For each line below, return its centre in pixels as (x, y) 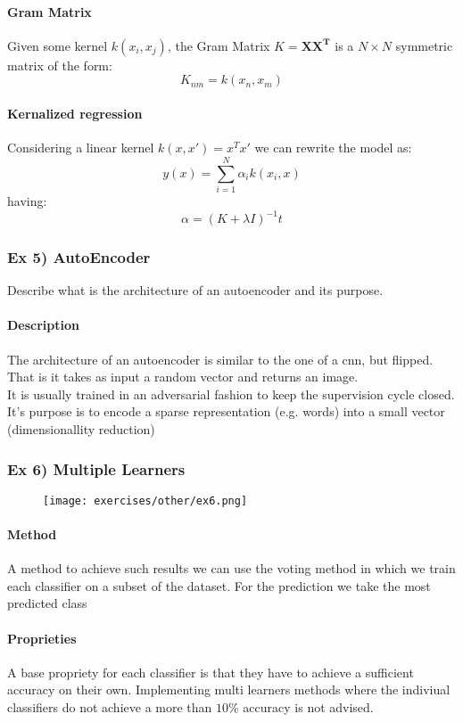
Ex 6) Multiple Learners (96, 468)
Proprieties (42, 638)
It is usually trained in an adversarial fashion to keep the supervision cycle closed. (231, 394)
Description (44, 325)
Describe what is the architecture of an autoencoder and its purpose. (195, 290)
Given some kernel (58, 45)
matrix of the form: (60, 65)
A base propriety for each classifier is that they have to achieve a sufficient (211, 672)
